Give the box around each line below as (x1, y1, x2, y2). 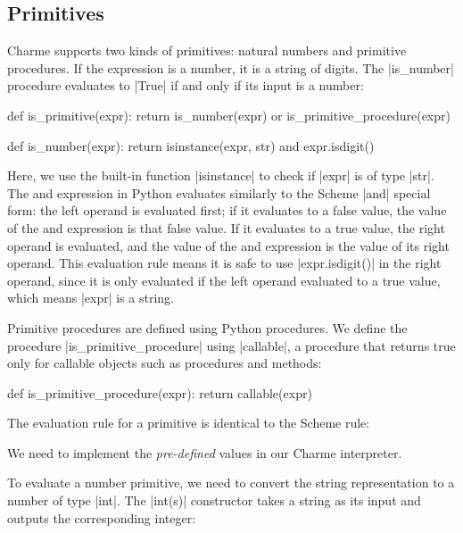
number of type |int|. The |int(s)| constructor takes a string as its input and (7, 491, 421, 510)
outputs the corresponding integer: (7, 508, 196, 527)
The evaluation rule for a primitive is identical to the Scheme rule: (7, 413, 370, 432)
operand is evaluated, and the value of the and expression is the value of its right (7, 236, 450, 254)
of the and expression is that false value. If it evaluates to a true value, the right (7, 218, 445, 237)
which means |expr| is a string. (7, 288, 174, 307)
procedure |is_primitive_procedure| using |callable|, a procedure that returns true (7, 336, 456, 354)
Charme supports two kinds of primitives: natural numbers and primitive (7, 41, 407, 60)
